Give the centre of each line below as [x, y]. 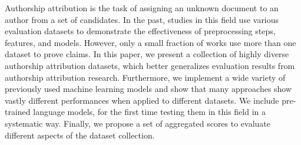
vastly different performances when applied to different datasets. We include [142, 100]
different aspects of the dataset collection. [80, 135]
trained [18, 112]
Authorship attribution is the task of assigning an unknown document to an [142, 8]
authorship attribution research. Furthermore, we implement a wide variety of [145, 77]
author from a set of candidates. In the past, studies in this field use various [142, 19]
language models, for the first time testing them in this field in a [149, 112]
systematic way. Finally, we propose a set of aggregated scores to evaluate [138, 123]
